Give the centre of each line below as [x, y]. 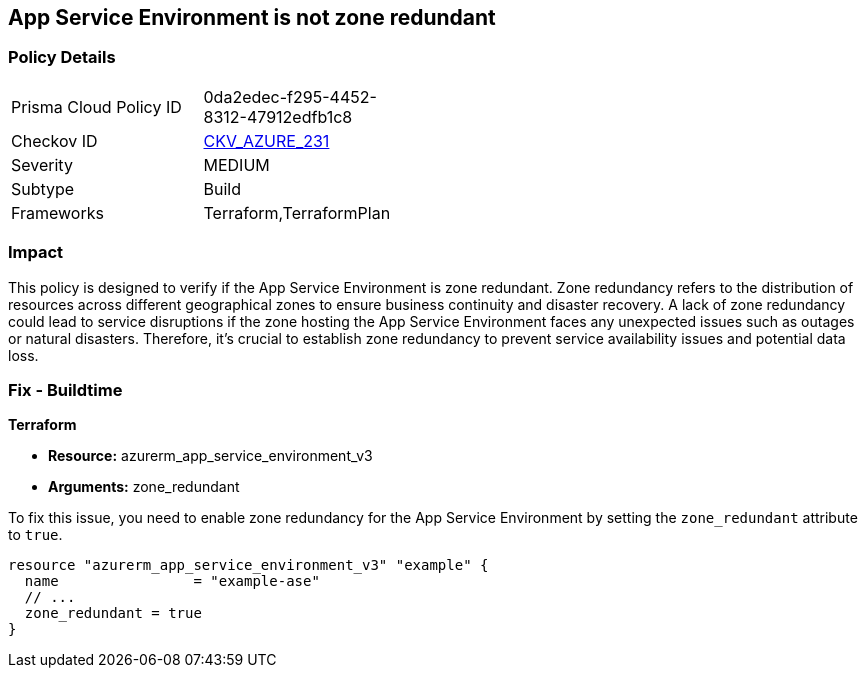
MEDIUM [236, 164]
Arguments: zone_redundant [144, 487]
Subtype [43, 188]
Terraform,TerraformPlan [297, 212]
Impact [36, 252]
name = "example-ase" [172, 581]
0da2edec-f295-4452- [290, 96]
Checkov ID [54, 140]
